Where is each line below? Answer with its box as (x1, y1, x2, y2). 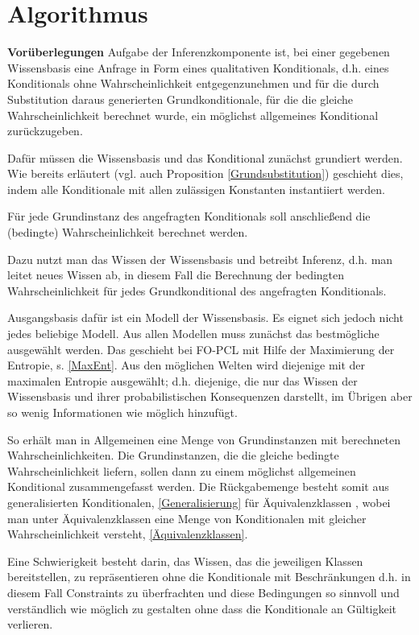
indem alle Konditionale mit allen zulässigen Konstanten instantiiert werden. (7, 180, 386, 197)
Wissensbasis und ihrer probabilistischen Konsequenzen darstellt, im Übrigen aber (7, 388, 413, 405)
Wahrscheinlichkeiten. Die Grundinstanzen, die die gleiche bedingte (7, 447, 339, 464)
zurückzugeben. (7, 122, 83, 139)
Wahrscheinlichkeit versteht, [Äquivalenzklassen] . (7, 526, 248, 542)
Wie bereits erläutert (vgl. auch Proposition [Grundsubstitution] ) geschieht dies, (7, 165, 404, 182)
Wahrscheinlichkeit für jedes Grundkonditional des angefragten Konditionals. (7, 282, 387, 299)
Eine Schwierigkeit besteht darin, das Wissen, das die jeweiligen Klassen (7, 552, 363, 569)
